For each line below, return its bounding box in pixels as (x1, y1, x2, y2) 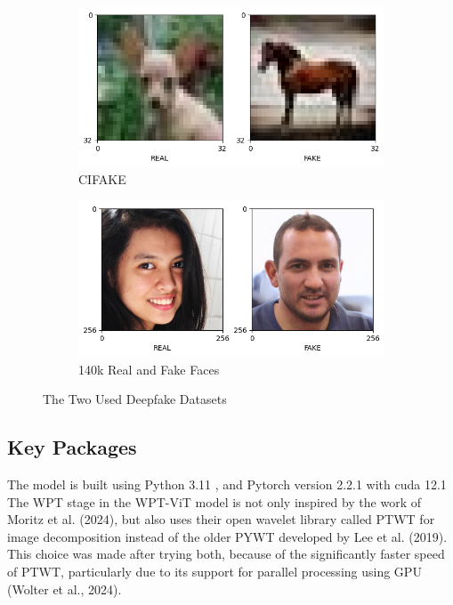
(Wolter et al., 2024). (7, 579, 122, 598)
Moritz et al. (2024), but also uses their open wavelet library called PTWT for (7, 510, 435, 528)
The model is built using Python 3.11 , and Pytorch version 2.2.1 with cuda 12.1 (7, 474, 447, 493)
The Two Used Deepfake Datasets (43, 390, 227, 408)
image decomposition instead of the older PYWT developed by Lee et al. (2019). (7, 527, 448, 545)
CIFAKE (78, 170, 126, 189)
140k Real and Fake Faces (78, 359, 220, 378)
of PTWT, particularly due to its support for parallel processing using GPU (7, 561, 422, 580)
